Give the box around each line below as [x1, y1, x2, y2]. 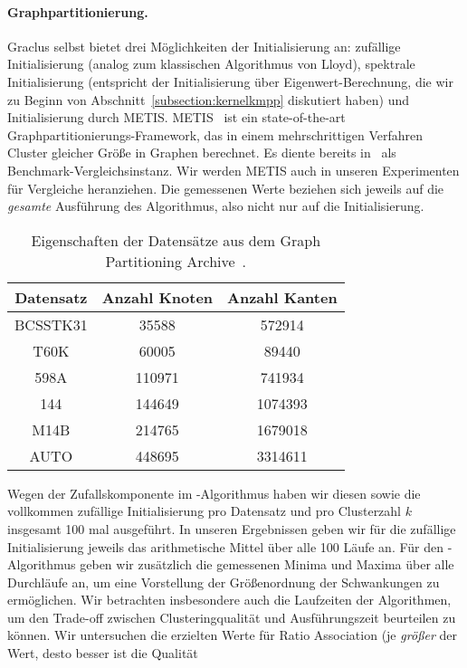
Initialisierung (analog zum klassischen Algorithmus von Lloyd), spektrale [7, 54, 415, 73]
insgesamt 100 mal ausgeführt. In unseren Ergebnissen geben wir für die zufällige [7, 519, 456, 538]
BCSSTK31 [14, 313, 88, 335]
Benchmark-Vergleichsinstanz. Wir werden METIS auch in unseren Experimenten [7, 160, 460, 179]
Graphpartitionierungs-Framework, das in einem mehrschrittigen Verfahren [7, 125, 424, 144]
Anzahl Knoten [101, 286, 214, 308]
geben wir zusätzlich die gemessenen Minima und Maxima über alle [80, 555, 454, 574]
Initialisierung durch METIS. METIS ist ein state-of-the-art [7, 108, 346, 127]
